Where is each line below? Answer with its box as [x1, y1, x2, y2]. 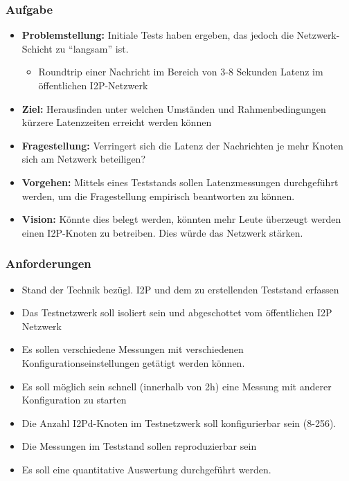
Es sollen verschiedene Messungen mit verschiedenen [21, 342, 244, 356]
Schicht [21, 41, 53, 55]
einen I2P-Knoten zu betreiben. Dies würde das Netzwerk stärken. [21, 225, 303, 239]
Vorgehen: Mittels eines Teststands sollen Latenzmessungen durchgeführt [21, 174, 339, 189]
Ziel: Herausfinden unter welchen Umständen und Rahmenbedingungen [21, 101, 326, 116]
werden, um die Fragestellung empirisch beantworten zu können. [21, 188, 295, 203]
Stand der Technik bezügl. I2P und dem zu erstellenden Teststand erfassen [21, 282, 339, 296]
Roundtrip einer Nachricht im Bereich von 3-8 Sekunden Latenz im [38, 64, 323, 79]
